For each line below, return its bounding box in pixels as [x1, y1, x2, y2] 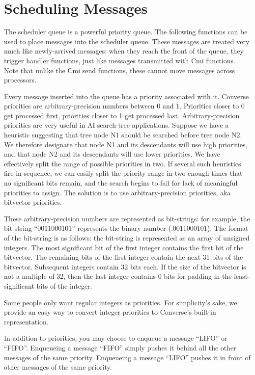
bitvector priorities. [4, 197, 62, 207]
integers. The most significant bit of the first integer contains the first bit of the [4, 242, 244, 252]
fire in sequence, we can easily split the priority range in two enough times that [4, 168, 243, 178]
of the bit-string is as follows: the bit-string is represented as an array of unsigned [4, 233, 250, 242]
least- [234, 271, 250, 281]
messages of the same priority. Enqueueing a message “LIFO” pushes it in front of [4, 352, 251, 362]
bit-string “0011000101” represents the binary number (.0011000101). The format [4, 223, 249, 233]
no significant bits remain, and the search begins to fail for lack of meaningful [4, 178, 238, 188]
